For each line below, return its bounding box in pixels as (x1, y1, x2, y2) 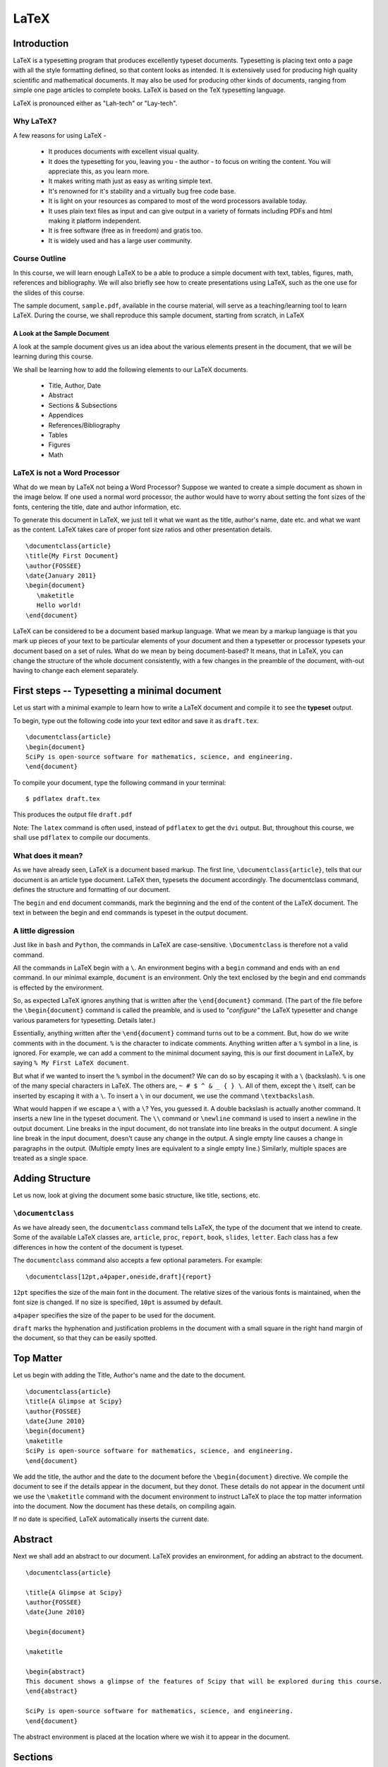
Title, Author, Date (48, 381, 102, 389)
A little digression (13, 926, 75, 936)
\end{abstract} (25, 1687, 78, 1696)
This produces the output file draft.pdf (13, 810, 133, 819)
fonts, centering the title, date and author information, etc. (13, 503, 181, 511)
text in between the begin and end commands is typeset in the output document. (13, 908, 248, 917)
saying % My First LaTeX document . (13, 1059, 129, 1067)
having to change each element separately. (13, 667, 139, 675)
